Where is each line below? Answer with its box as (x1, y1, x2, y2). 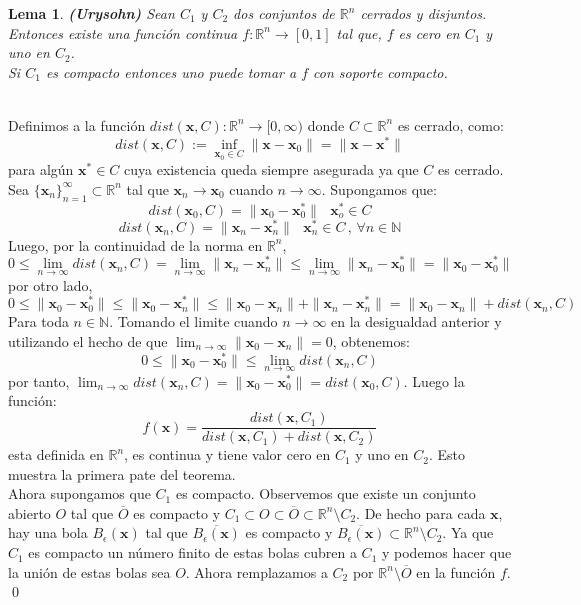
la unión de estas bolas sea (8, 561, 171, 582)
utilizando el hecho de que (8, 330, 168, 351)
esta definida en (8, 444, 104, 465)
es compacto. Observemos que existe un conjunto (175, 483, 476, 504)
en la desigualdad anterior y (331, 311, 502, 332)
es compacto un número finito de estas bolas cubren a (28, 542, 357, 563)
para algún (8, 159, 74, 180)
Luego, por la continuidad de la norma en (8, 234, 263, 255)
